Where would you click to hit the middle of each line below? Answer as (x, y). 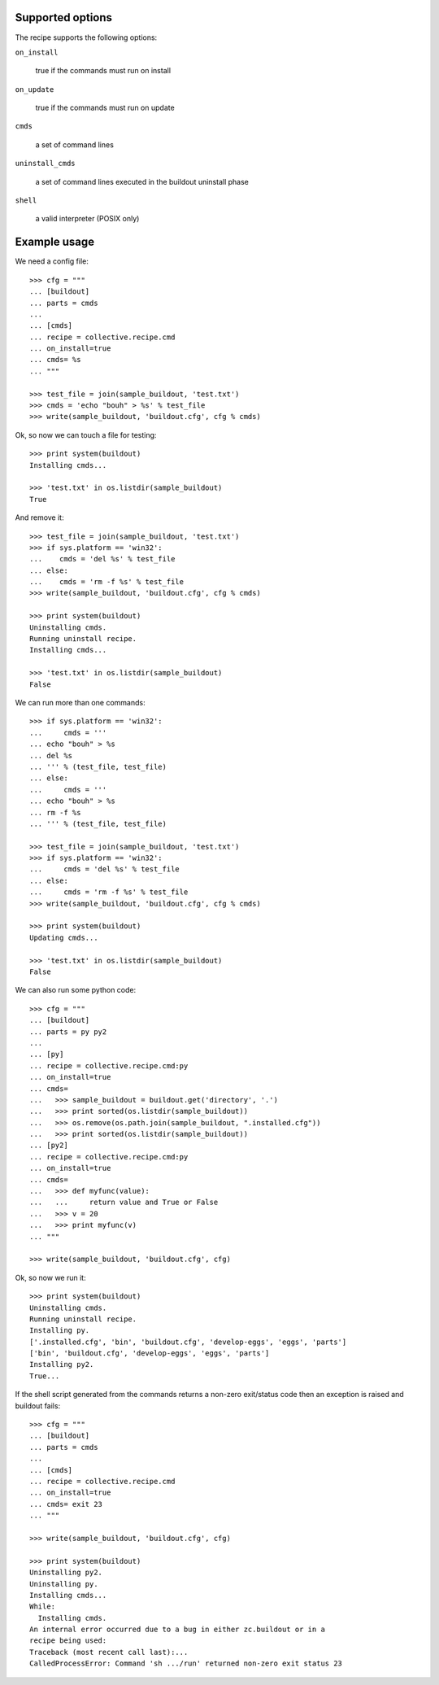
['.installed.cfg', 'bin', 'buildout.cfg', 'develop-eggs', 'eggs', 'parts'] (188, 1342)
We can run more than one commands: (80, 703)
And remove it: (39, 517)
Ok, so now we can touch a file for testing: (86, 434)
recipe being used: (68, 1641)
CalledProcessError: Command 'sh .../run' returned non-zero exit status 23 (186, 1663)
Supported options (64, 17)
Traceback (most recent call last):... (109, 1652)
